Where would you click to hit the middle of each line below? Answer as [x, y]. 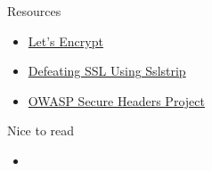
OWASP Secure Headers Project [116, 100]
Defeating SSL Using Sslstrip [107, 71]
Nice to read [41, 130]
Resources [34, 11]
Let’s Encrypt [65, 41]
